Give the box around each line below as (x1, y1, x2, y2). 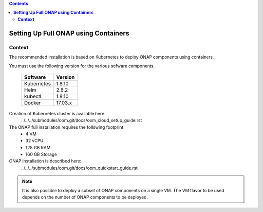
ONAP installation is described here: (9, 158, 82, 164)
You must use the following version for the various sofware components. (9, 63, 155, 69)
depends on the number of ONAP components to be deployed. (22, 194, 148, 200)
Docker (24, 99, 41, 106)
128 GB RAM (25, 144, 51, 150)
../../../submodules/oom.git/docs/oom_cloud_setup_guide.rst (21, 117, 142, 124)
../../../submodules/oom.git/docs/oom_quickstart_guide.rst (21, 165, 138, 171)
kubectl (24, 93, 41, 100)
